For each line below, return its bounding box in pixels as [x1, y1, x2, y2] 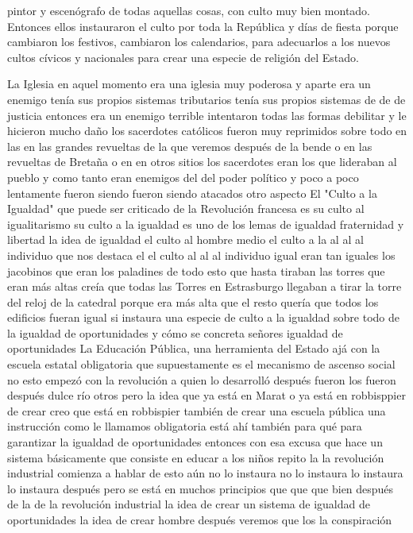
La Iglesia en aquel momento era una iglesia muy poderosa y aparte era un [7, 75, 371, 92]
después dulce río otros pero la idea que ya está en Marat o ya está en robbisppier [7, 387, 406, 404]
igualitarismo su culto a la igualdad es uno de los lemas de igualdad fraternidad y [7, 215, 404, 232]
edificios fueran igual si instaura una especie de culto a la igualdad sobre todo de [7, 309, 400, 326]
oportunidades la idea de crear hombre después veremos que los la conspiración [7, 512, 392, 527]
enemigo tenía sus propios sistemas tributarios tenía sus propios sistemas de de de [7, 91, 406, 107]
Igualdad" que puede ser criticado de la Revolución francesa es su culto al [7, 200, 365, 217]
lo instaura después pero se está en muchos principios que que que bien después [7, 480, 394, 496]
